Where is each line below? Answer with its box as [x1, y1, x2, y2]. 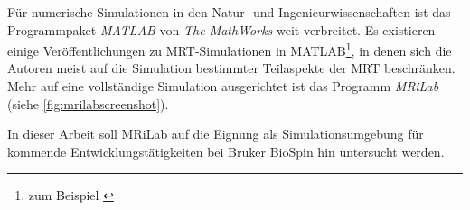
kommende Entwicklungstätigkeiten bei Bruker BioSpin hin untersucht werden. [7, 142, 445, 160]
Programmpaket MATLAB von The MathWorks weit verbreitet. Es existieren [7, 20, 436, 39]
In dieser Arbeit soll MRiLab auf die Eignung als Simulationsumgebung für [7, 124, 424, 143]
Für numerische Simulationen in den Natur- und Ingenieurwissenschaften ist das [7, 3, 451, 21]
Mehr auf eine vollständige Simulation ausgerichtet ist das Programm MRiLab [7, 77, 439, 96]
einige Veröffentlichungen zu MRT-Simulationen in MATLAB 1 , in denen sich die [7, 39, 452, 59]
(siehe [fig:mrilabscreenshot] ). [7, 94, 169, 113]
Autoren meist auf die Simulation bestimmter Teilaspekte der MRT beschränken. [7, 59, 456, 78]
